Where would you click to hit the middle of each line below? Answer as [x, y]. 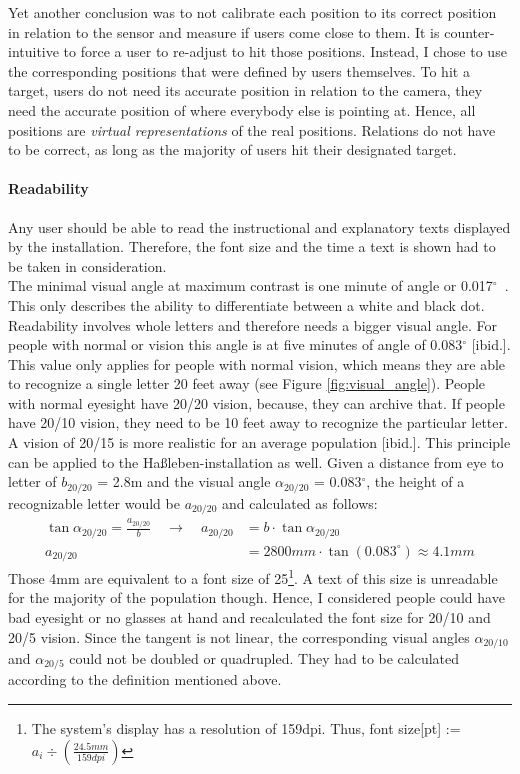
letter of [32, 481]
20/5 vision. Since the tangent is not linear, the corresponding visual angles [239, 636]
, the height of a [415, 481]
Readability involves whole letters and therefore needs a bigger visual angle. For [252, 324]
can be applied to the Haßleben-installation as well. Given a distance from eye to [256, 461]
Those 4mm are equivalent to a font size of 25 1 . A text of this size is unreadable [253, 576]
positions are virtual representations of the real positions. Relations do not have [252, 129]
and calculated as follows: [299, 502]
